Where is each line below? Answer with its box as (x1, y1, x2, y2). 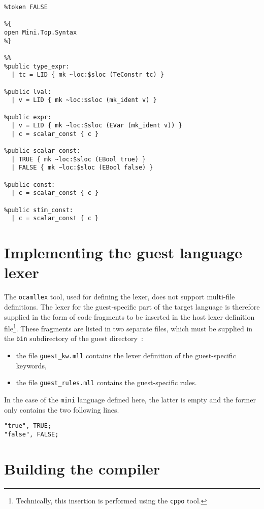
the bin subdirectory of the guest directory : (4, 333, 143, 344)
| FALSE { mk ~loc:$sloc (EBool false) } (11, 164, 153, 172)
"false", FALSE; (4, 430, 59, 438)
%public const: (4, 181, 55, 188)
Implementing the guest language (4, 242, 242, 263)
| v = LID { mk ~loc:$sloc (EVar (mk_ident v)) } (11, 122, 182, 129)
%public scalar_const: (4, 147, 81, 155)
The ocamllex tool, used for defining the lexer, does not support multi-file (4, 291, 235, 302)
